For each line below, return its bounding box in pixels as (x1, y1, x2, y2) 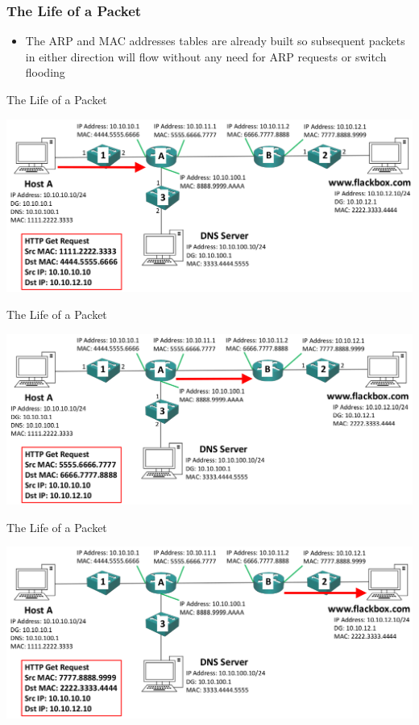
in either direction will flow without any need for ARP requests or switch (25, 48, 387, 65)
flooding (25, 64, 65, 81)
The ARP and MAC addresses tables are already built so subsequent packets (25, 32, 405, 49)
